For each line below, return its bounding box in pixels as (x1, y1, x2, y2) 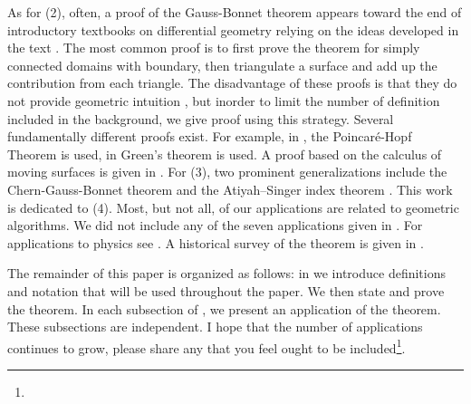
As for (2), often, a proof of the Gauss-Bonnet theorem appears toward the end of (7, 3, 462, 21)
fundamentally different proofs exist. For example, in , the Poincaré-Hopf (7, 127, 412, 146)
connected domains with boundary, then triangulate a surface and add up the (7, 55, 437, 74)
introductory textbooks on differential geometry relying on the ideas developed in (7, 20, 459, 39)
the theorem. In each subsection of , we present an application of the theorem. (7, 299, 441, 318)
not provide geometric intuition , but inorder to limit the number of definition (7, 91, 440, 110)
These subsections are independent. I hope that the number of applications (7, 317, 423, 336)
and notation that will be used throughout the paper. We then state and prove (7, 281, 445, 300)
